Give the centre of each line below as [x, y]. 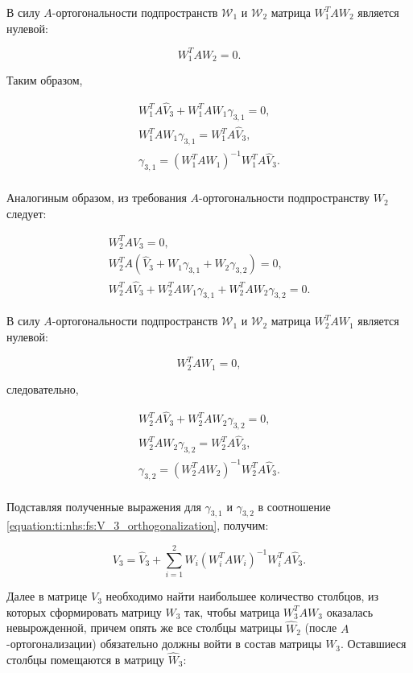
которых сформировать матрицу [84, 611]
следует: [27, 213]
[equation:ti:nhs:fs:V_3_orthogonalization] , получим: [138, 525]
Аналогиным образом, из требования [97, 198]
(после [321, 628]
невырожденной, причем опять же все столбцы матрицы [145, 628]
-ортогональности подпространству [285, 198]
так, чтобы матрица [232, 611]
